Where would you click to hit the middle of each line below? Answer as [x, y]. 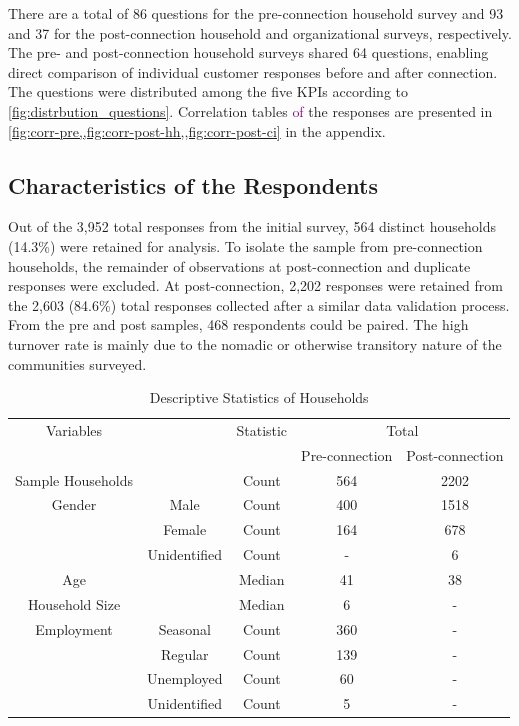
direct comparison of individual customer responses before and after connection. [253, 71]
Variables [74, 429]
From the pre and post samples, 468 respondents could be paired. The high [238, 324]
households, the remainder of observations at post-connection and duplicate [239, 265]
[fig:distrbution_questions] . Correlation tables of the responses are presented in [250, 110]
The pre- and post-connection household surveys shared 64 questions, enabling [248, 52]
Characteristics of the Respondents [193, 184]
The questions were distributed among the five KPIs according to [208, 91]
